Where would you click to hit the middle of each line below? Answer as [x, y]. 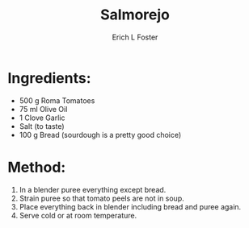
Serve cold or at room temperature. [78, 215]
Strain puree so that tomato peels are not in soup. [102, 198]
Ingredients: [49, 78]
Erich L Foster [135, 37]
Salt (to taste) [42, 126]
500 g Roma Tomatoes [57, 100]
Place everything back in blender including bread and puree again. [130, 206]
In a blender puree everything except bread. [93, 189]
